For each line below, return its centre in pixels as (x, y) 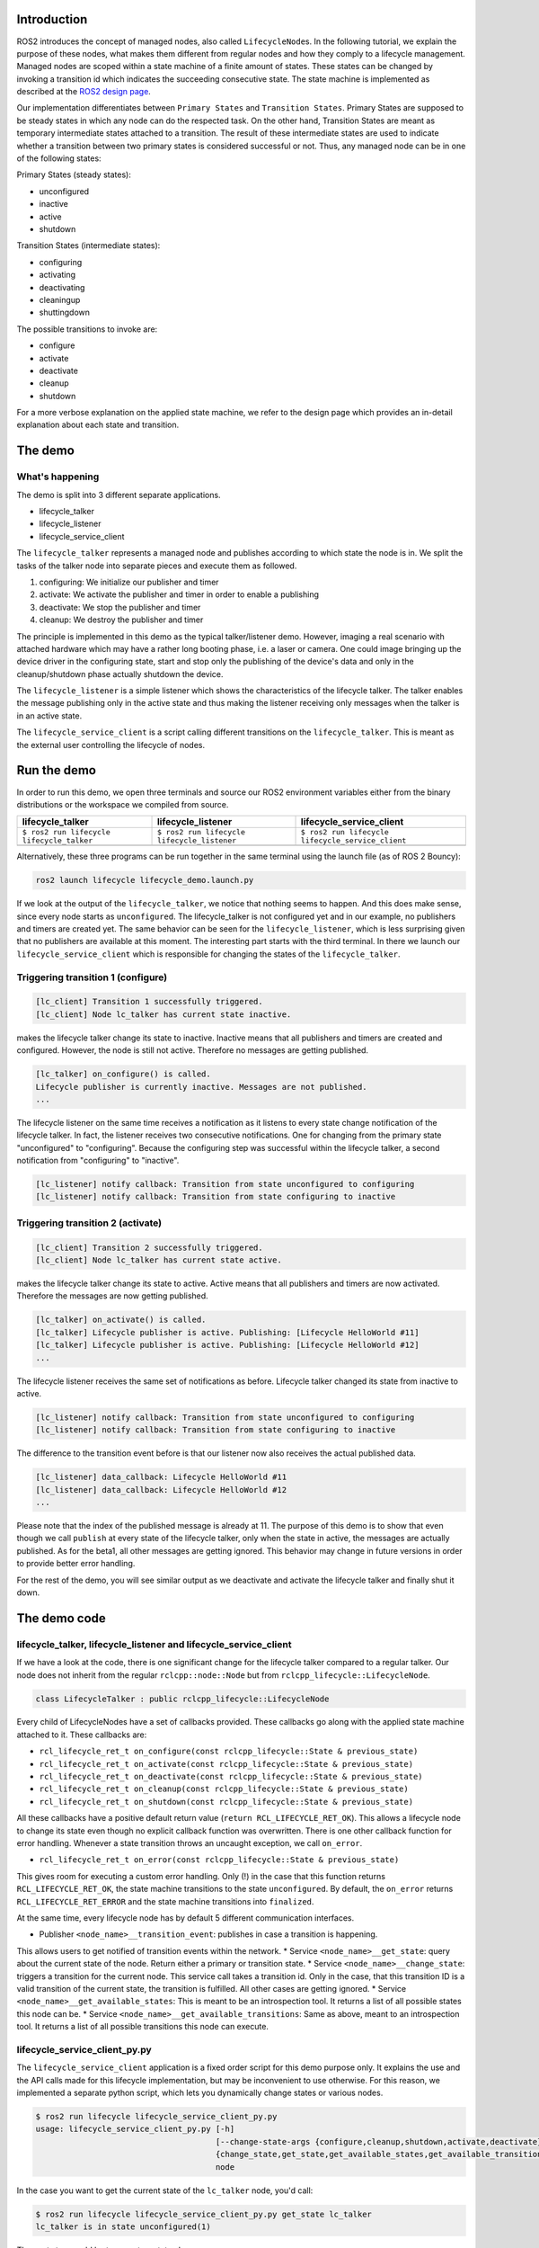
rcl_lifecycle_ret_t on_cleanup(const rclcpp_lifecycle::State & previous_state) (224, 1789)
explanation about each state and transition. (98, 425)
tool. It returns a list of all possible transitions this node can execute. (143, 2027)
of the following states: (59, 158)
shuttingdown (64, 312)
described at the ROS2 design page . (84, 92)
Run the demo (57, 770)
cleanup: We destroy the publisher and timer (121, 620)
